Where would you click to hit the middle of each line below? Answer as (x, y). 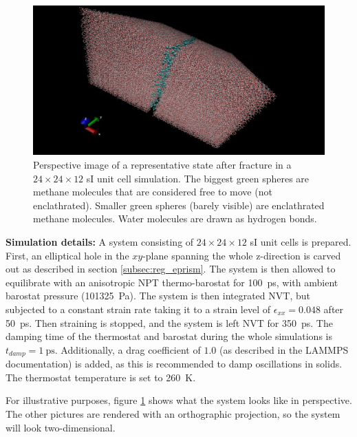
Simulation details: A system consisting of (100, 241)
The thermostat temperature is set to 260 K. (101, 377)
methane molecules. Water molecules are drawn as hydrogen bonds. (175, 218)
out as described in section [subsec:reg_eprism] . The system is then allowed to (171, 269)
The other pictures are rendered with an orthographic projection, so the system (173, 413)
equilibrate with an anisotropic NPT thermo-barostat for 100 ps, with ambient (172, 282)
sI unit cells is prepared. (301, 241)
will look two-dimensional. (61, 427)
